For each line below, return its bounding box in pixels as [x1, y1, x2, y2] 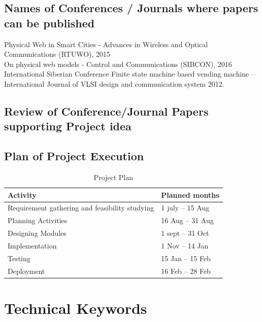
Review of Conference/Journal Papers [4, 103, 209, 119]
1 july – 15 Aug [161, 202, 210, 213]
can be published [4, 15, 95, 30]
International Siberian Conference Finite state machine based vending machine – [4, 68, 255, 79]
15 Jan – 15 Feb [161, 253, 211, 263]
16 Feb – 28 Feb [161, 265, 211, 276]
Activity [8, 189, 37, 200]
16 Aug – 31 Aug [161, 215, 214, 226]
